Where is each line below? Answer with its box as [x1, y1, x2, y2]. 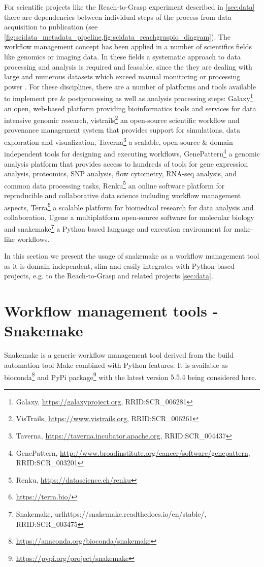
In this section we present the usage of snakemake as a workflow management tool [4, 250, 259, 261]
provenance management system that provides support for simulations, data [4, 124, 240, 135]
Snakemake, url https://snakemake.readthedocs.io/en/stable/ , [16, 508, 207, 519]
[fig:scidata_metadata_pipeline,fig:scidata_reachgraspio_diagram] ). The [4, 31, 231, 42]
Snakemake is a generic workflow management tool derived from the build [4, 350, 234, 360]
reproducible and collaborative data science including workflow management [4, 190, 241, 200]
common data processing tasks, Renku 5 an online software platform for [4, 178, 225, 191]
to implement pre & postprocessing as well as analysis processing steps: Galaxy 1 [4, 91, 253, 103]
